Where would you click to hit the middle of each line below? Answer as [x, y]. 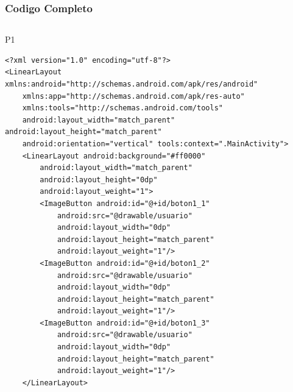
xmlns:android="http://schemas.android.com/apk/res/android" [132, 84]
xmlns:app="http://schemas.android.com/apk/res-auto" [133, 96]
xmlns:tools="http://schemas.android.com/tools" [122, 108]
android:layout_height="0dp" [99, 180]
